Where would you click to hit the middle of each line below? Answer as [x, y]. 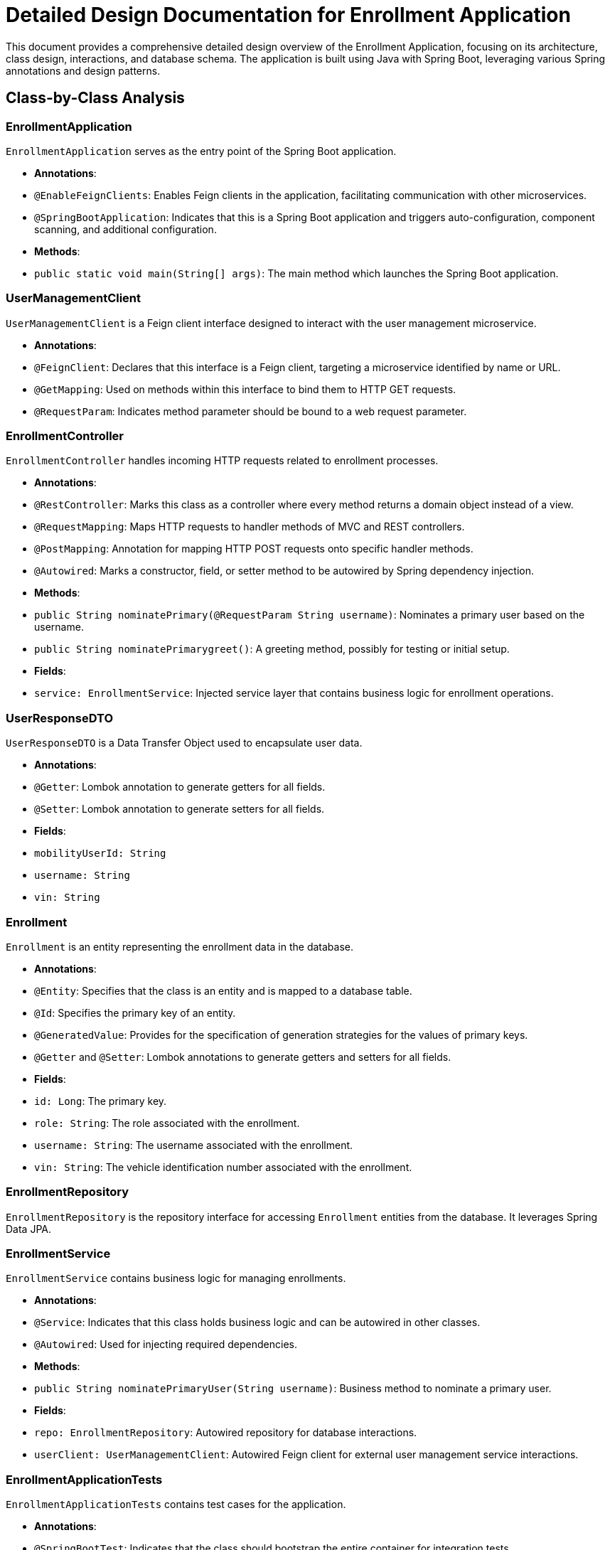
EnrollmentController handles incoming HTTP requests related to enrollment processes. [222, 461]
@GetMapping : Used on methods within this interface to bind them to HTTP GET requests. [245, 389]
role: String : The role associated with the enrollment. [167, 1123]
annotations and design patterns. [83, 70]
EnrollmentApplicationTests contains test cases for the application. [176, 1504]
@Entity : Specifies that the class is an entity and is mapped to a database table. [223, 990]
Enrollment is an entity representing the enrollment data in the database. [180, 946]
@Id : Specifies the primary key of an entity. [135, 1012]
